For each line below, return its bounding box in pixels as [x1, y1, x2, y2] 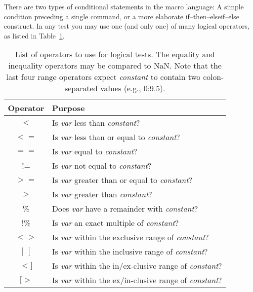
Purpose [52, 102, 85, 114]
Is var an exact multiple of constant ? [52, 217, 179, 229]
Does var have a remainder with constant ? [52, 203, 198, 215]
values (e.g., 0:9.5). [100, 82, 166, 94]
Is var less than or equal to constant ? [52, 131, 180, 143]
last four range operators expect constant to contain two [6, 71, 201, 83]
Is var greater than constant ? [52, 188, 152, 200]
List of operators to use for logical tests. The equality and [15, 48, 215, 60]
